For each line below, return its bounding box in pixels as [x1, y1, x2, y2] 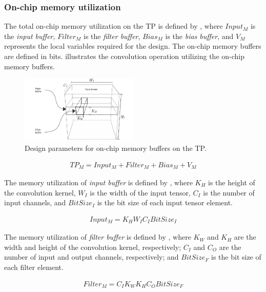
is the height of [208, 177, 255, 187]
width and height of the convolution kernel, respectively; [4, 241, 181, 252]
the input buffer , [4, 30, 55, 41]
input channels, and [4, 197, 66, 208]
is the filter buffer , [83, 30, 140, 41]
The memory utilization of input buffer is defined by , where [4, 177, 193, 187]
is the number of [203, 187, 255, 198]
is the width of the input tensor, [90, 187, 191, 198]
